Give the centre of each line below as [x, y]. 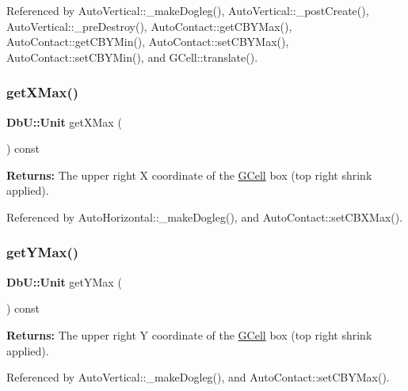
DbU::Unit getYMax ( [64, 281]
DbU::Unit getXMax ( [64, 121]
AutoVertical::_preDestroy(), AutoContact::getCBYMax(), [149, 26]
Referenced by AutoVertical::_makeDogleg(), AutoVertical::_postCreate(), [188, 10]
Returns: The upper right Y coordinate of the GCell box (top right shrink [189, 334]
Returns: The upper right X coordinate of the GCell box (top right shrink [189, 175]
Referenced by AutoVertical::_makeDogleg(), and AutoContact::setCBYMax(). [198, 377]
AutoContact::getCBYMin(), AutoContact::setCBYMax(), [148, 42]
